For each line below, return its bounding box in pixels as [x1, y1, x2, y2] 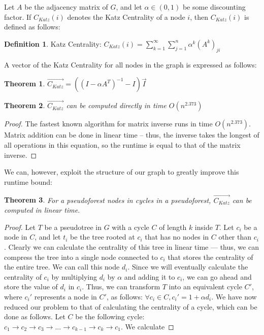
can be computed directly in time [66, 100, 167, 111]
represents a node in [34, 291, 97, 301]
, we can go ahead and [182, 271, 252, 282]
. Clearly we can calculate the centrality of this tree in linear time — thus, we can [4, 241, 259, 252]
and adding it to [124, 271, 175, 282]
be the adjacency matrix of [24, 2, 108, 12]
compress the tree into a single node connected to [4, 251, 158, 262]
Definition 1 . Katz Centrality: [4, 38, 102, 49]
